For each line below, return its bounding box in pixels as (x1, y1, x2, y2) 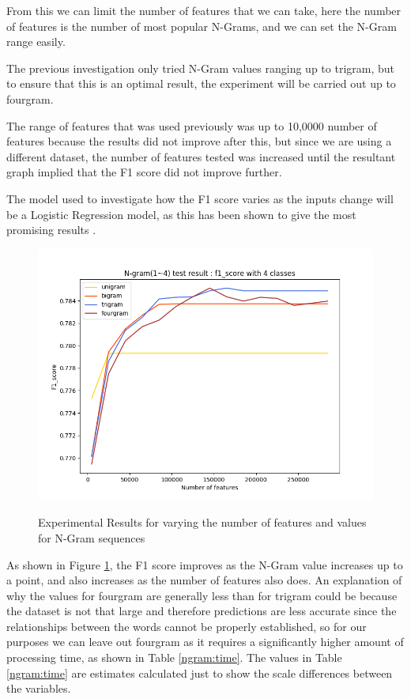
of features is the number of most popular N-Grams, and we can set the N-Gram (6, 17, 397, 34)
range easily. (6, 33, 66, 50)
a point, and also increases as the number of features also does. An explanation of (6, 572, 402, 588)
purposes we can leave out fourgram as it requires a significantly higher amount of (6, 633, 404, 650)
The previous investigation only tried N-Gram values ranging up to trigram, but (6, 59, 394, 76)
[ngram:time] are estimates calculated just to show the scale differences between (6, 664, 393, 681)
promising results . (6, 221, 96, 238)
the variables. (6, 680, 71, 697)
